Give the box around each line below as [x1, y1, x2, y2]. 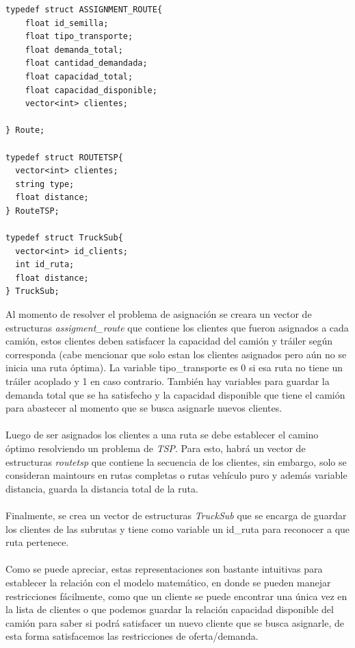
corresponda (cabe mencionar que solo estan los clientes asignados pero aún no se [5, 347, 347, 361]
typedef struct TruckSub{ [5, 233, 123, 243]
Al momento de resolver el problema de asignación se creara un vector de [5, 307, 312, 321]
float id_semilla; [25, 18, 109, 28]
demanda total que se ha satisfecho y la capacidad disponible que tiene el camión [5, 387, 345, 401]
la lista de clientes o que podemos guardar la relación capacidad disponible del [5, 602, 334, 616]
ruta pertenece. [5, 535, 69, 549]
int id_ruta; [15, 260, 75, 270]
